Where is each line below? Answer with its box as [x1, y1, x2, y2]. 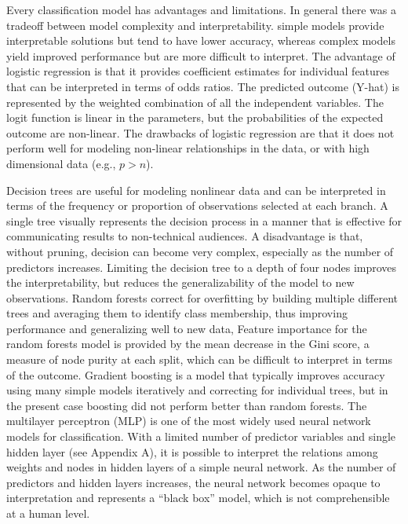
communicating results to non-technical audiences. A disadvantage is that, [6, 228, 363, 244]
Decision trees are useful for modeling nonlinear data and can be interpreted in [6, 181, 386, 198]
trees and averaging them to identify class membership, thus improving [6, 305, 348, 321]
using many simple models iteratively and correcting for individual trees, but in [6, 382, 388, 398]
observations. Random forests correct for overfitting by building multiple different [6, 289, 398, 306]
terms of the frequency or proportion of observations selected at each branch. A [6, 197, 388, 214]
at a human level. [6, 505, 90, 521]
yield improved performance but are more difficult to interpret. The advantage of [6, 47, 395, 64]
